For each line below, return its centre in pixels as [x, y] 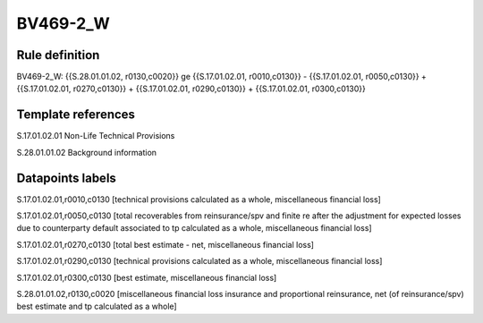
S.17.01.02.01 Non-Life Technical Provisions [96, 136]
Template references [76, 115]
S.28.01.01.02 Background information [86, 152]
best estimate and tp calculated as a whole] [97, 306]
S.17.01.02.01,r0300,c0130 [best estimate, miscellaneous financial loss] [147, 277]
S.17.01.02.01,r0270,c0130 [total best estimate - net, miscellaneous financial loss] [165, 244]
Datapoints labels [66, 178]
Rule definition [58, 55]
